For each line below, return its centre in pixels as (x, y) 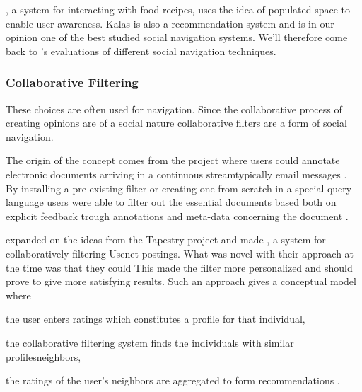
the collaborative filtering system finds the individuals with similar (150, 342)
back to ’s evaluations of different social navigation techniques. (141, 51)
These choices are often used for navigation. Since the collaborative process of (174, 109)
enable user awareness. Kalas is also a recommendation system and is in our (170, 23)
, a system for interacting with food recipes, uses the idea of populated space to (178, 9)
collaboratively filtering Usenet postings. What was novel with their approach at (180, 253)
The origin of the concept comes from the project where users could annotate (173, 160)
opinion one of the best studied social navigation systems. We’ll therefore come (177, 37)
